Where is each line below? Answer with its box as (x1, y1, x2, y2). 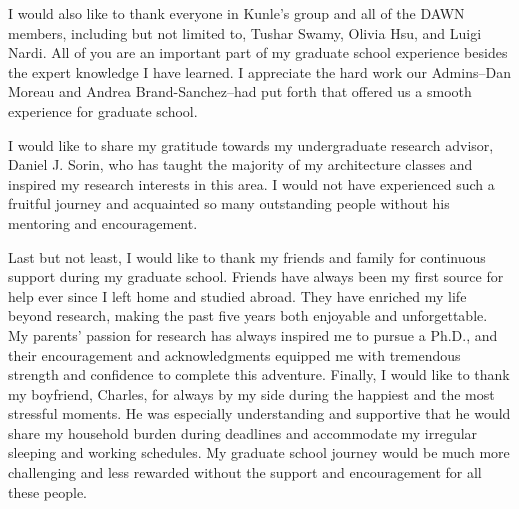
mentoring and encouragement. (8, 212, 198, 233)
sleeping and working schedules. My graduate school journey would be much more (8, 442, 510, 463)
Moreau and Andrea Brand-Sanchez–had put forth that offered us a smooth (8, 81, 472, 102)
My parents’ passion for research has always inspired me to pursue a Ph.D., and (8, 324, 498, 345)
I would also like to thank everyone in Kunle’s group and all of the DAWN (8, 3, 465, 23)
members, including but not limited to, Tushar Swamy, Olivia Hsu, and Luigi (8, 22, 482, 43)
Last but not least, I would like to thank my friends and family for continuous (8, 246, 486, 267)
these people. (8, 481, 88, 502)
